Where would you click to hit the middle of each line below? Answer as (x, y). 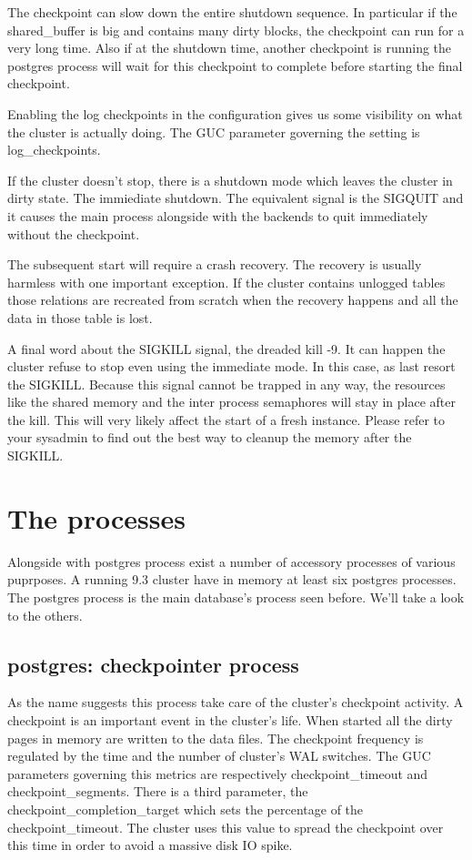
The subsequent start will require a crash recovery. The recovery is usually (215, 264)
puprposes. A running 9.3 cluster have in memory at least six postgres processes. (232, 579)
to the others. (45, 615)
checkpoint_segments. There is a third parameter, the (158, 791)
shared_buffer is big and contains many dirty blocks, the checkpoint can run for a (236, 30)
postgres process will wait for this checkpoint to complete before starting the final (235, 65)
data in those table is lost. (80, 317)
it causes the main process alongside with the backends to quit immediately (218, 215)
